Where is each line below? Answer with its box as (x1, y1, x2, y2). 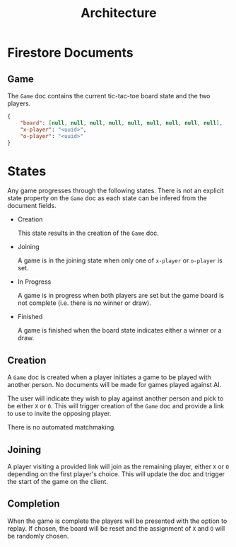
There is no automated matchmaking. (7, 423, 117, 432)
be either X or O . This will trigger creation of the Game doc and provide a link (7, 402, 225, 410)
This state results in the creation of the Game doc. (17, 229, 159, 238)
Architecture (81, 5, 157, 21)
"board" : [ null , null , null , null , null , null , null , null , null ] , (20, 119, 223, 127)
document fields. (7, 202, 57, 210)
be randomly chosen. (7, 531, 69, 540)
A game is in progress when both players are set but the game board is (17, 292, 225, 300)
